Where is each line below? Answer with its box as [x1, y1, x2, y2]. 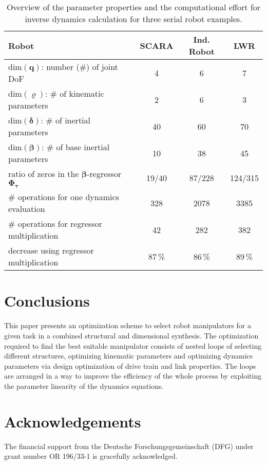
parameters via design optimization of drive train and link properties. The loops [4, 360, 256, 371]
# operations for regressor [8, 218, 102, 230]
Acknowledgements [4, 410, 141, 432]
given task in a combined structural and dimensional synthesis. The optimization [4, 330, 259, 341]
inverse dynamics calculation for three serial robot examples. [25, 13, 242, 25]
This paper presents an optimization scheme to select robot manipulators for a [4, 320, 251, 331]
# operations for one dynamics [8, 191, 119, 203]
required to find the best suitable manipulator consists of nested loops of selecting [4, 340, 262, 351]
